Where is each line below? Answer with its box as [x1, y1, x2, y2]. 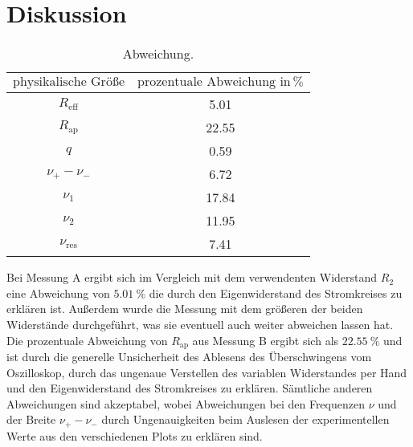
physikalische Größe [13, 75, 125, 88]
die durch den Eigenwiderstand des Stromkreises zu [149, 284, 403, 301]
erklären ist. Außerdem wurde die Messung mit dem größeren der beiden [6, 300, 363, 317]
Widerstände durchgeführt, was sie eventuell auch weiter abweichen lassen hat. [6, 315, 394, 332]
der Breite [6, 411, 56, 428]
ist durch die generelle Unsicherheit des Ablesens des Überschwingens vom [6, 347, 372, 364]
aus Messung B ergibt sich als [192, 331, 339, 348]
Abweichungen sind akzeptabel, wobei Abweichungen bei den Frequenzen [6, 395, 365, 412]
